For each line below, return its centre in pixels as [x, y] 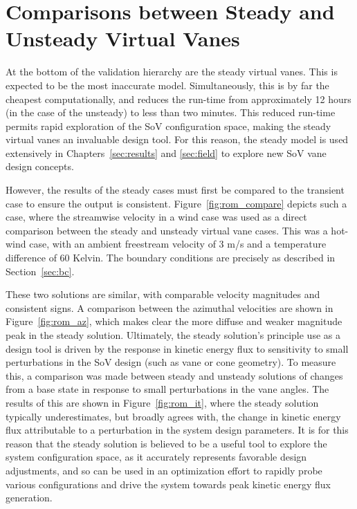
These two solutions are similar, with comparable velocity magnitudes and [163, 294]
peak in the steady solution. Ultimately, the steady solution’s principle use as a [173, 335]
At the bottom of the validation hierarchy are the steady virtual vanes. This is [172, 72]
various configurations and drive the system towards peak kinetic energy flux [168, 484]
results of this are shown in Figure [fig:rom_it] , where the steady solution [162, 402]
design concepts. [40, 166]
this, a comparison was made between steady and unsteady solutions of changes [174, 375]
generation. [29, 498]
